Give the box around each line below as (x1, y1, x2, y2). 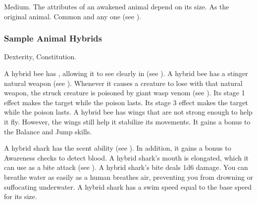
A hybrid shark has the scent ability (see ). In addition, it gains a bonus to (4, 143, 231, 153)
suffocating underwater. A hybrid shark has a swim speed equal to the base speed (4, 181, 252, 192)
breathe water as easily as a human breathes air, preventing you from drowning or (4, 171, 254, 182)
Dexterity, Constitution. (4, 51, 77, 62)
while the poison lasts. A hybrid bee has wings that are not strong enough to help (4, 107, 253, 117)
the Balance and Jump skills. (4, 126, 92, 136)
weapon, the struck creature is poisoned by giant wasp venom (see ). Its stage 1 (4, 87, 245, 98)
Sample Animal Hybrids (4, 32, 102, 44)
